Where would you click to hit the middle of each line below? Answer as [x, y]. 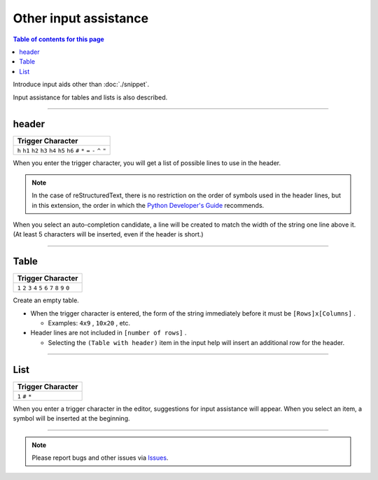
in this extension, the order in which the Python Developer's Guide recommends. [148, 205]
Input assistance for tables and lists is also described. [90, 97]
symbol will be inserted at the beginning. [71, 418]
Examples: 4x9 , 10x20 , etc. [89, 323]
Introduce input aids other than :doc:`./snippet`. [81, 85]
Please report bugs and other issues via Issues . [100, 458]
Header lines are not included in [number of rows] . [108, 333]
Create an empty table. [46, 300]
